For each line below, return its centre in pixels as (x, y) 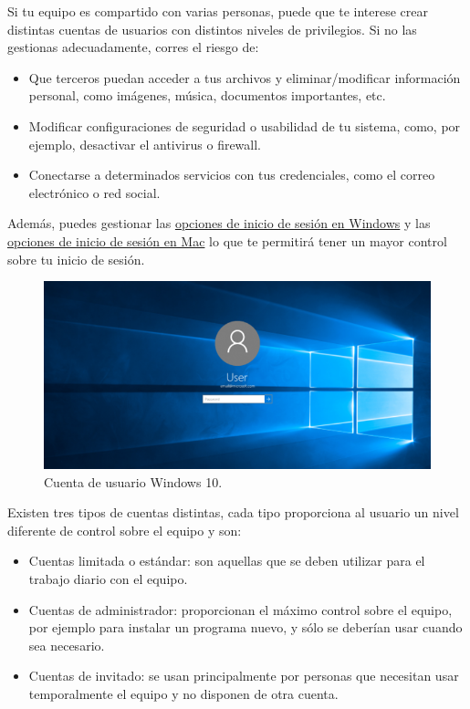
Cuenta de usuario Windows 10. (133, 481)
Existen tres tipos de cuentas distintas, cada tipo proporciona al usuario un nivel (233, 512)
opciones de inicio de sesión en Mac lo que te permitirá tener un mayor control (227, 240)
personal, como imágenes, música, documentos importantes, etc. (207, 95)
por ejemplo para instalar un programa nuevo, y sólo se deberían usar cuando (245, 627)
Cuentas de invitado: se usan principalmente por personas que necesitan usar (244, 676)
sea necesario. (67, 645)
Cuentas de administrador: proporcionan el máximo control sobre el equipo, (240, 609)
